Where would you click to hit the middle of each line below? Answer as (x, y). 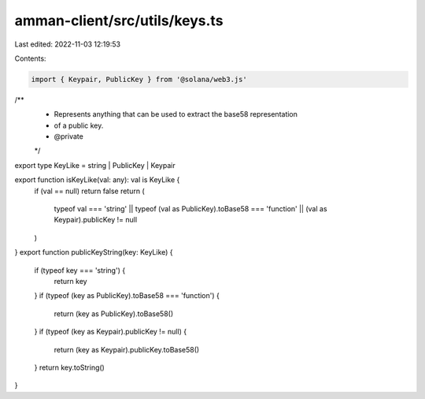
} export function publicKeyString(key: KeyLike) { (94, 252)
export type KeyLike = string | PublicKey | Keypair (95, 165)
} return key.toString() (70, 367)
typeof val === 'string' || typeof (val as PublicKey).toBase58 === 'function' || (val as (190, 209)
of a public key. (79, 125)
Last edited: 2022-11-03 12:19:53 (68, 44)
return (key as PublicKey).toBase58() (114, 313)
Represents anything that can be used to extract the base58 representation (176, 114)
